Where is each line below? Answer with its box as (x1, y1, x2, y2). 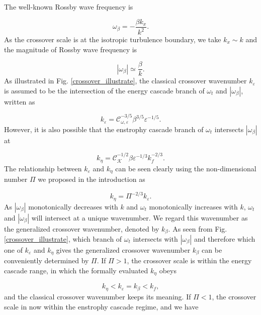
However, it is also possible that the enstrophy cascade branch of (4, 124, 204, 134)
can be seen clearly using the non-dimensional (115, 163, 256, 173)
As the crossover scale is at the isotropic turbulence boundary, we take (4, 34, 221, 44)
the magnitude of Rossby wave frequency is (4, 44, 137, 54)
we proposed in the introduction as (38, 173, 145, 184)
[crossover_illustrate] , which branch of (4, 233, 122, 244)
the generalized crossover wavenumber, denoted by (4, 223, 159, 234)
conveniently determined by (4, 255, 89, 266)
